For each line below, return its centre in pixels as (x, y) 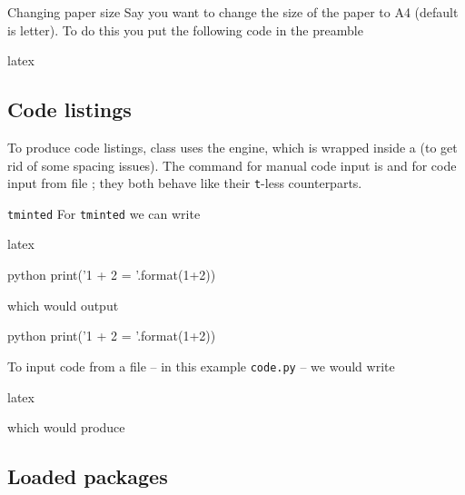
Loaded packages (88, 476)
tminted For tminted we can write (104, 213)
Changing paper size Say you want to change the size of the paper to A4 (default (233, 12)
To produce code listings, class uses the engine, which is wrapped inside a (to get (232, 147)
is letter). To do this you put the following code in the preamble (185, 30)
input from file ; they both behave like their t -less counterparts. (185, 183)
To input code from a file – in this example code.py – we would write (201, 366)
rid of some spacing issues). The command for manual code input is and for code (232, 165)
